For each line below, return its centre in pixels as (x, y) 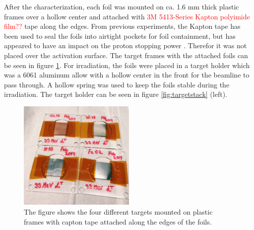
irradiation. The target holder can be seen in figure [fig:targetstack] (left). (116, 94)
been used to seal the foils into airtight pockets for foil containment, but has (120, 36)
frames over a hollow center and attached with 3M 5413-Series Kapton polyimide (127, 16)
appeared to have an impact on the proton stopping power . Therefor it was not (126, 45)
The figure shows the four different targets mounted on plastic (118, 212)
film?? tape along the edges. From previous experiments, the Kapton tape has (122, 26)
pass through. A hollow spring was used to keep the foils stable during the (117, 84)
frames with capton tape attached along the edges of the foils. (118, 221)
